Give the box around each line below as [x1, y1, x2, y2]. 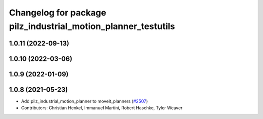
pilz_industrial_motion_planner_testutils [9, 21, 175, 31]
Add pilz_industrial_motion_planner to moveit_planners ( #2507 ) [21, 98, 148, 104]
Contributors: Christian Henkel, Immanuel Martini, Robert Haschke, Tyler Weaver [21, 105, 183, 111]
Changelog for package [9, 7, 107, 18]
